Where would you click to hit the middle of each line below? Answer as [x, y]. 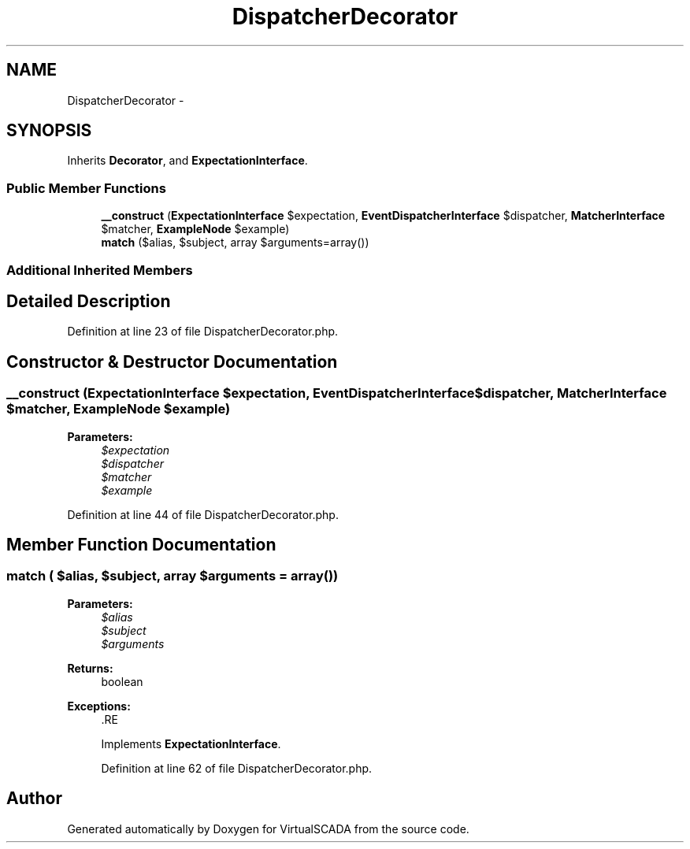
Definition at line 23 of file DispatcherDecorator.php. [203, 332]
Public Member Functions [86, 188]
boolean [122, 681]
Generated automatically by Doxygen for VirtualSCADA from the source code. [268, 829]
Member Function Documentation [141, 545]
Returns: [90, 668]
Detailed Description [89, 301]
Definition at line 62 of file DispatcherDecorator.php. [237, 768]
